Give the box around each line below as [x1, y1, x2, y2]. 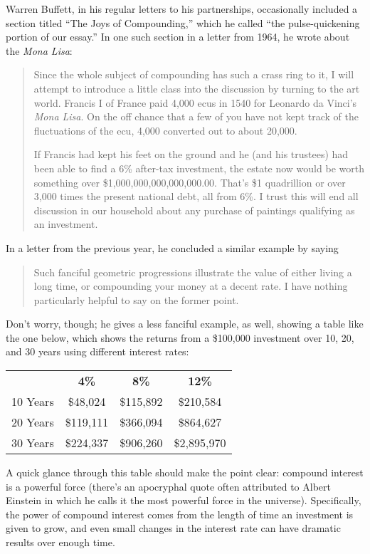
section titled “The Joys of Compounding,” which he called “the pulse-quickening [6, 15, 360, 30]
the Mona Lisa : [6, 43, 73, 58]
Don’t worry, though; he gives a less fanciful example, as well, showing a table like [6, 316, 364, 331]
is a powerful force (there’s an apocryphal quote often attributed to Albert [6, 479, 331, 493]
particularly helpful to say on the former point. [33, 292, 239, 307]
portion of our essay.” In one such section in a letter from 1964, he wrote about [6, 29, 350, 44]
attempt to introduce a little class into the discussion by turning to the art [33, 80, 360, 95]
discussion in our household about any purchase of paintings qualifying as [33, 202, 355, 217]
